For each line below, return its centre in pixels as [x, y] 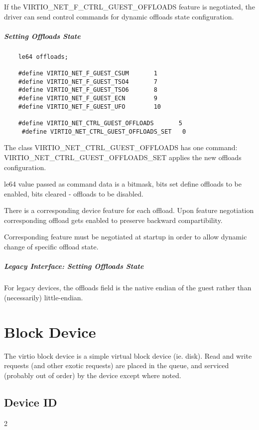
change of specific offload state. [51, 247]
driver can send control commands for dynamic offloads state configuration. [119, 16]
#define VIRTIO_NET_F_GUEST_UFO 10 [89, 107]
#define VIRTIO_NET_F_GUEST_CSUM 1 [88, 74]
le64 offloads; [43, 57]
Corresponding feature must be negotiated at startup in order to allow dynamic [126, 237]
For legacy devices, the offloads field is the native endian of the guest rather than [128, 288]
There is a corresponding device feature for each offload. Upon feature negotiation [129, 210]
